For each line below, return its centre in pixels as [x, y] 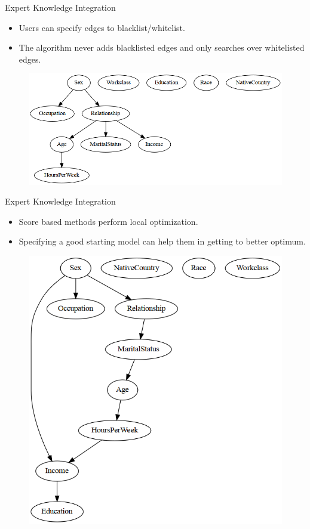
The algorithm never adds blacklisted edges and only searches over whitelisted [162, 47]
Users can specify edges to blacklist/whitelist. [102, 27]
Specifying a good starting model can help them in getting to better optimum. [162, 241]
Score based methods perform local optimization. [108, 221]
